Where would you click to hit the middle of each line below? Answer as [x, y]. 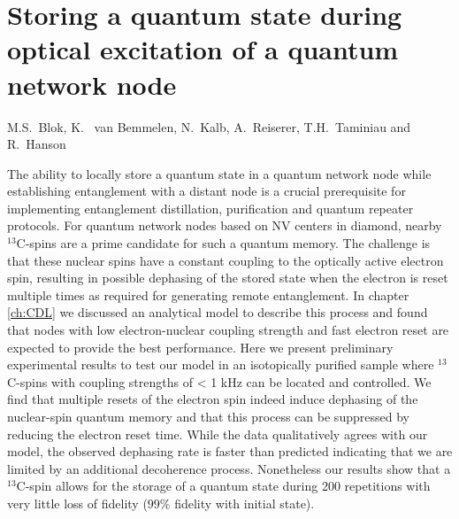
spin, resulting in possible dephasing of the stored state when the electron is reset [228, 278]
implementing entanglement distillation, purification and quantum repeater [210, 208]
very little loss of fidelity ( [77, 503]
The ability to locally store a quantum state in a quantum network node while [219, 173]
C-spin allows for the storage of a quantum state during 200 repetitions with [223, 486]
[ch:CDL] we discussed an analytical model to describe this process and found [218, 312]
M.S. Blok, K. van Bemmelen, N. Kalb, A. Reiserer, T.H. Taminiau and [209, 126]
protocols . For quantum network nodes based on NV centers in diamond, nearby [225, 225]
